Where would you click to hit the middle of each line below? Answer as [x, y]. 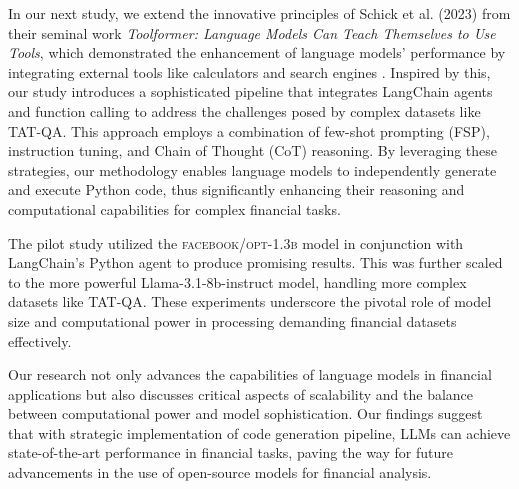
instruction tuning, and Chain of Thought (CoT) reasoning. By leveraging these [253, 150]
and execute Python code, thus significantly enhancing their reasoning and [236, 189]
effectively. [40, 340]
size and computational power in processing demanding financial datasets [232, 320]
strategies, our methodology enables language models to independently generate [252, 169]
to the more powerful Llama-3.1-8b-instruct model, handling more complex [237, 281]
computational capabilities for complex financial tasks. [174, 208]
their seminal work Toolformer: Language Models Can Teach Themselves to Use [252, 32]
